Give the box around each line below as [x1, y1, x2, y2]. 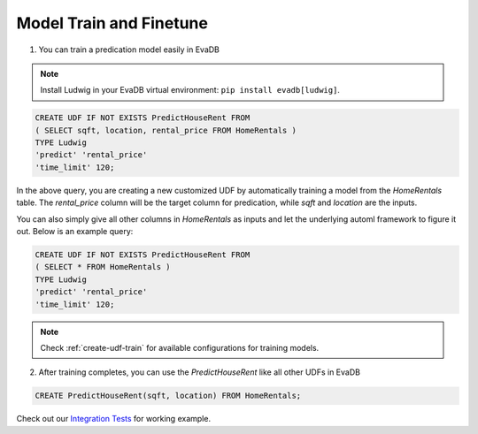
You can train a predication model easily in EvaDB [38, 44, 220, 55]
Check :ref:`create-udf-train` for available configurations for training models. [40, 342, 320, 353]
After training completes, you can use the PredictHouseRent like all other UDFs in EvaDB [38, 367, 360, 377]
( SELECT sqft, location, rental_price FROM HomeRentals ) [35, 125, 297, 135]
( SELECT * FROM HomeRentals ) [35, 262, 172, 272]
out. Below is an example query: [16, 226, 134, 237]
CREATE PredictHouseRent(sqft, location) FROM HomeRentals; [35, 391, 302, 401]
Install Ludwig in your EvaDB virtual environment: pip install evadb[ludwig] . [40, 85, 341, 95]
